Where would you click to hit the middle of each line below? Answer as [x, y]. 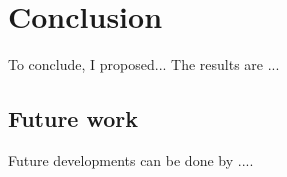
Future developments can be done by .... [131, 159]
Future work [73, 118]
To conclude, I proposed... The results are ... [144, 64]
